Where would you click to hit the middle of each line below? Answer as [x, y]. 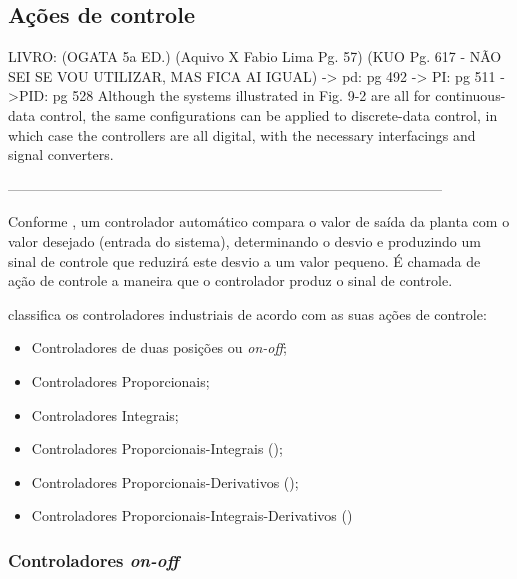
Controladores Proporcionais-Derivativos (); [165, 481]
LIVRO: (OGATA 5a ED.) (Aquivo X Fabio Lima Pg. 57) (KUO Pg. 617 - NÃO [255, 56]
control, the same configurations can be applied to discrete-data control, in [268, 114]
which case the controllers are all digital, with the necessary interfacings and [242, 134]
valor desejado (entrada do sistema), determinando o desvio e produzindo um [244, 240]
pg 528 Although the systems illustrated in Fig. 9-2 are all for [241, 95]
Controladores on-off [93, 559]
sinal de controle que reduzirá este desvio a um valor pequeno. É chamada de [244, 260]
